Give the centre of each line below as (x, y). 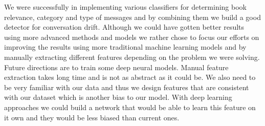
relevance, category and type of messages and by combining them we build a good (132, 17)
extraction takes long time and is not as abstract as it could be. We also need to (130, 77)
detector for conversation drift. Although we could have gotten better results (124, 27)
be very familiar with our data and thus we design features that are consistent (127, 87)
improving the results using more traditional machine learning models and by (125, 47)
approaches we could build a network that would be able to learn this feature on (130, 107)
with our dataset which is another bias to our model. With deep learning (118, 97)
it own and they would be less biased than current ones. (92, 117)
